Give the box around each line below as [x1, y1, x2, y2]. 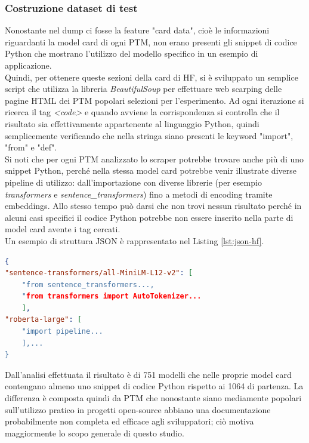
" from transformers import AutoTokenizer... [21, 292, 202, 301]
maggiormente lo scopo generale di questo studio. [5, 426, 184, 439]
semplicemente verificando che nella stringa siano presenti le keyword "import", [5, 129, 293, 141]
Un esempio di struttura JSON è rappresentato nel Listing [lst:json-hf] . [5, 234, 264, 247]
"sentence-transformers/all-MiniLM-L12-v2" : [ [5, 269, 193, 278]
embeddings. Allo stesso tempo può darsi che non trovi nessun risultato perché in [5, 199, 302, 212]
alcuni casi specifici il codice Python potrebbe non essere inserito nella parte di [5, 211, 293, 223]
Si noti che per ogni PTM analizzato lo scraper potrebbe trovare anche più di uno [5, 152, 304, 165]
